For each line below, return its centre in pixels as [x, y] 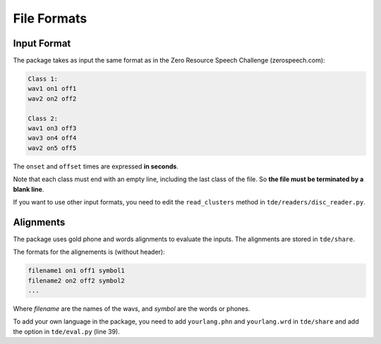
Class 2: [43, 118]
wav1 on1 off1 [52, 89]
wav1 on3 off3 [52, 128]
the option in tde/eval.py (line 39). [66, 331]
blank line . [29, 189]
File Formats [50, 18]
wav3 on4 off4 [52, 138]
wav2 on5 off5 [52, 148]
